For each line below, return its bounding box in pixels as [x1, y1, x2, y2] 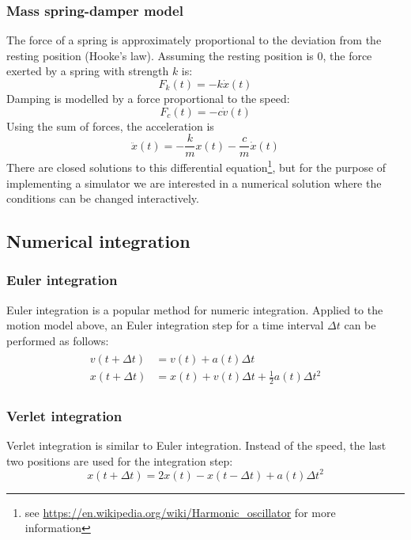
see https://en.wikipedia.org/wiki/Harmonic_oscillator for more [25, 504, 336, 520]
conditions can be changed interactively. [6, 190, 199, 207]
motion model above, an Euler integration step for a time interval [6, 317, 324, 333]
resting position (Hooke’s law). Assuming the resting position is [6, 47, 314, 63]
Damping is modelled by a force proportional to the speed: [6, 90, 290, 106]
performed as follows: [6, 332, 109, 348]
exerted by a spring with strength [6, 63, 169, 79]
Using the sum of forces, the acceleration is [6, 117, 214, 134]
